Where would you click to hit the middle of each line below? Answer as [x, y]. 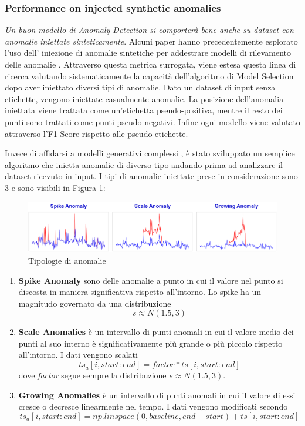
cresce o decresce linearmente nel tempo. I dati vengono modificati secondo [153, 406]
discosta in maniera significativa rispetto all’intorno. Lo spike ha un [140, 292]
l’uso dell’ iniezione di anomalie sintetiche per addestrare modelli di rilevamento [148, 53]
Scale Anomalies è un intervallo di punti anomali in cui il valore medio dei [156, 332]
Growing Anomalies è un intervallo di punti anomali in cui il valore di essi [157, 395]
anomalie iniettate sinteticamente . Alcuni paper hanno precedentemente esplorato [151, 41]
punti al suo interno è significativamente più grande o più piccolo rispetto [150, 343]
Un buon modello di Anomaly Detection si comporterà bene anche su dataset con [149, 30]
